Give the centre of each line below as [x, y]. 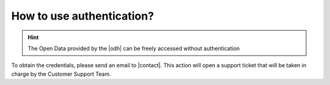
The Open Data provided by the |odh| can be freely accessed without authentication [134, 48]
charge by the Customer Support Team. [61, 74]
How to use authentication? [82, 16]
